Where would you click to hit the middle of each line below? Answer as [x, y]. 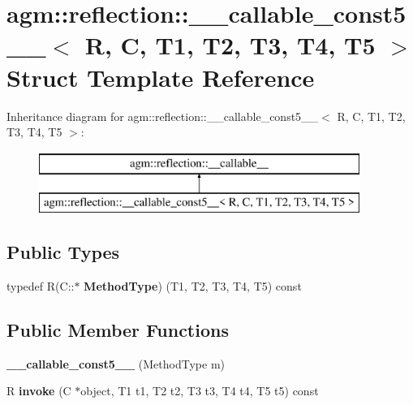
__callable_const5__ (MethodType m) [116, 363]
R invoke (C [39, 391]
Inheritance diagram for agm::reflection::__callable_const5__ [163, 116]
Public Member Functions [118, 330]
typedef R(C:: [41, 286]
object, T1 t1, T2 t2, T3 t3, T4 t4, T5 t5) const [200, 391]
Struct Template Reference [161, 77]
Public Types [63, 252]
